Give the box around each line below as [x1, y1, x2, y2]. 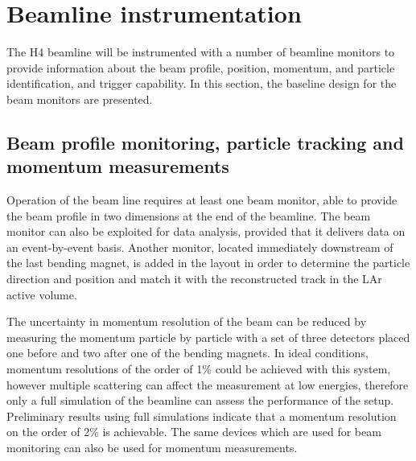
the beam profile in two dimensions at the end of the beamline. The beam [6, 207, 371, 224]
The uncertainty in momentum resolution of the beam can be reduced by [6, 313, 367, 330]
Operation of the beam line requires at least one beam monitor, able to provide [6, 191, 397, 208]
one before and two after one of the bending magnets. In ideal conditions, [6, 344, 369, 361]
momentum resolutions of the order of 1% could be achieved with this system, [6, 360, 391, 377]
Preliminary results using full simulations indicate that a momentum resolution [6, 407, 397, 424]
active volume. [6, 286, 77, 303]
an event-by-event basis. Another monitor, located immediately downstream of [6, 238, 393, 255]
